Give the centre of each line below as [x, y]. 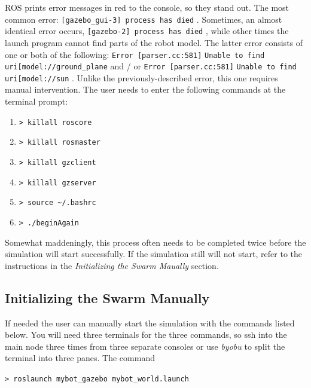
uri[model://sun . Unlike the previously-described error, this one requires [141, 77]
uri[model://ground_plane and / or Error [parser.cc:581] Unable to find [151, 66]
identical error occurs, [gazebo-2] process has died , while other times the [147, 31]
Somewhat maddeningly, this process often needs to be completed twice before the [155, 242]
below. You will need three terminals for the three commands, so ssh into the [146, 334]
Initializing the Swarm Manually [107, 297]
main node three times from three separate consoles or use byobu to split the [145, 346]
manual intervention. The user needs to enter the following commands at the [145, 89]
